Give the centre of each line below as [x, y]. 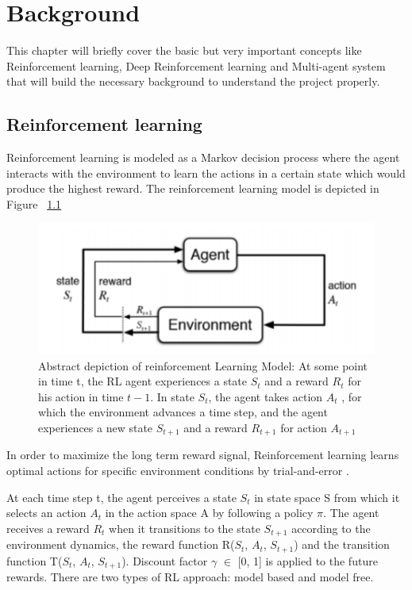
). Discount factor [165, 560]
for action [304, 427]
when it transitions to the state [185, 528]
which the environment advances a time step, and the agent [183, 412]
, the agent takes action [266, 396]
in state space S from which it [327, 497]
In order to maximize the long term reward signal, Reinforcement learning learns [203, 455]
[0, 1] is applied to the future [308, 560]
